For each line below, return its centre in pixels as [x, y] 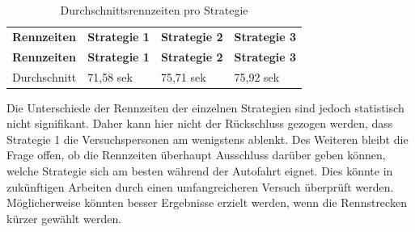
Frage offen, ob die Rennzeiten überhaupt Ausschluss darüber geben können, [196, 155]
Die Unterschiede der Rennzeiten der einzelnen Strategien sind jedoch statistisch [205, 107]
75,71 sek [183, 76]
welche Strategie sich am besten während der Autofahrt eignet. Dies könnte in [200, 171]
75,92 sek [257, 76]
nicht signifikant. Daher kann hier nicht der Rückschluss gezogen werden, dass [200, 123]
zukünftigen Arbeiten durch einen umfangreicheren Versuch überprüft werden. [200, 186]
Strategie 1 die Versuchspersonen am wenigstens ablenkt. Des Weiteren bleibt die [207, 139]
